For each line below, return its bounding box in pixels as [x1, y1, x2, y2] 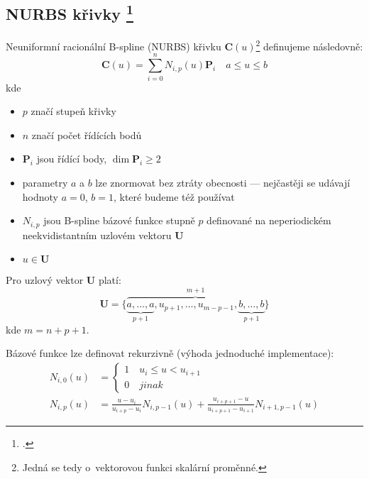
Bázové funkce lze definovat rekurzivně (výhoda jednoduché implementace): [6, 346, 334, 360]
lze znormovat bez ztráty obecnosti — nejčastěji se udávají [95, 175, 351, 189]
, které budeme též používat [113, 189, 235, 204]
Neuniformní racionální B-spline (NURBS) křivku [6, 38, 221, 53]
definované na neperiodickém [206, 213, 331, 228]
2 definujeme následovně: [255, 37, 363, 53]
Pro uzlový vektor [6, 272, 84, 287]
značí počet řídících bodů [31, 127, 142, 142]
